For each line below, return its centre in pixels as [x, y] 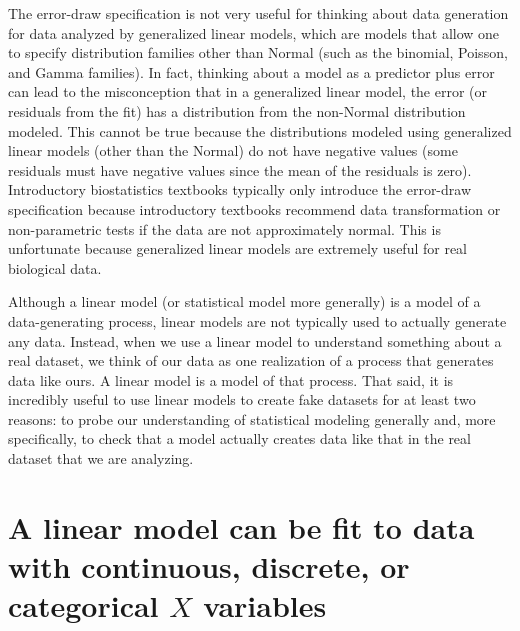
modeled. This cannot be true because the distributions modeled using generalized [260, 130]
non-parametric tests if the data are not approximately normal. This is [224, 228]
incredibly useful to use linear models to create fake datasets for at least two [242, 399]
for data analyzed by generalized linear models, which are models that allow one [254, 32]
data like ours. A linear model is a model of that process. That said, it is [231, 379]
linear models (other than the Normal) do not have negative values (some [233, 150]
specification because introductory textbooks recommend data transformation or [254, 208]
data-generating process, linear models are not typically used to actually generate [257, 320]
